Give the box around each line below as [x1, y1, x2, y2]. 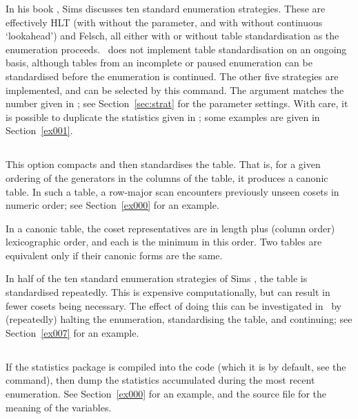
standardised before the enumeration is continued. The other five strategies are [6, 68, 339, 83]
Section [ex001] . [6, 123, 73, 138]
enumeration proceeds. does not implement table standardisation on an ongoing [6, 41, 347, 56]
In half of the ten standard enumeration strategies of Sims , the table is [6, 271, 308, 286]
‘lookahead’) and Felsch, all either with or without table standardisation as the [6, 28, 339, 43]
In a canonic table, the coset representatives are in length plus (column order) [6, 221, 335, 235]
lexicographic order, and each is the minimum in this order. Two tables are [6, 234, 322, 249]
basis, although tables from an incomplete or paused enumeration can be [6, 55, 312, 70]
